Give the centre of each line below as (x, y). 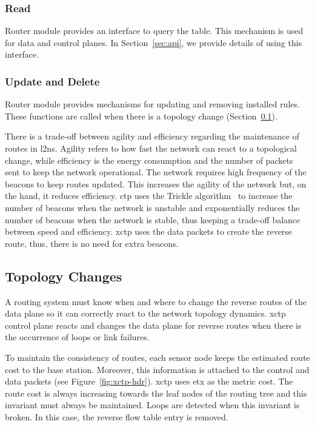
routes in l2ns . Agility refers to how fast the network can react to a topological (151, 148)
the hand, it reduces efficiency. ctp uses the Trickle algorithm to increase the (149, 196)
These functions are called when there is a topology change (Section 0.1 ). (141, 116)
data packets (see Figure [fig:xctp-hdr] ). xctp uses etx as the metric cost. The (149, 381)
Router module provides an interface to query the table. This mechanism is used (154, 31)
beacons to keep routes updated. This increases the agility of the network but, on (156, 183)
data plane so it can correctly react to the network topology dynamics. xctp (145, 313)
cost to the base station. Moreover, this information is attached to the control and (157, 369)
